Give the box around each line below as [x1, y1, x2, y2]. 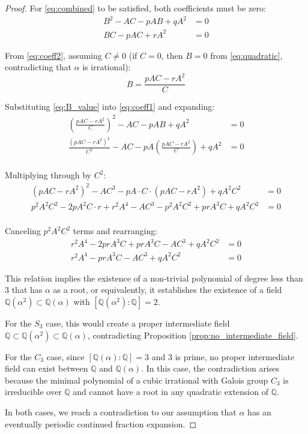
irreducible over [5, 385, 62, 398]
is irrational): [82, 61, 131, 73]
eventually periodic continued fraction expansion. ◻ [5, 417, 197, 430]
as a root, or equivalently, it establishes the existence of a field [53, 283, 282, 296]
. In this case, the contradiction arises [141, 362, 280, 375]
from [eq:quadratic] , [210, 49, 283, 61]
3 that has [5, 283, 43, 296]
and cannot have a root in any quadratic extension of [73, 385, 268, 398]
